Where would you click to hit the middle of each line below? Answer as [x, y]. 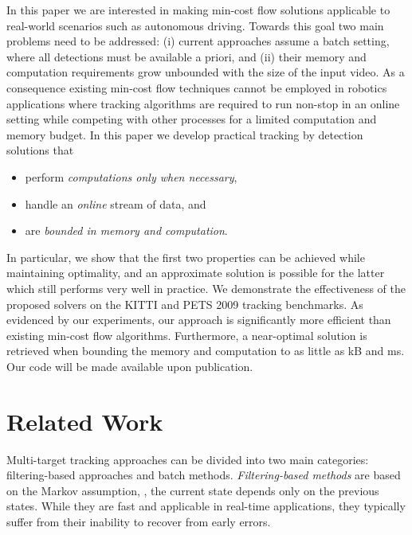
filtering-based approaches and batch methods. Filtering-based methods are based [204, 475]
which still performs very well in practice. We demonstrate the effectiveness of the [206, 288]
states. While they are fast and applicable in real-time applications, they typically [206, 506]
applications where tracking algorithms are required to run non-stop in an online [203, 103]
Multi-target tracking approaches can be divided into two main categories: [188, 459]
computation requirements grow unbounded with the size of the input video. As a [206, 72]
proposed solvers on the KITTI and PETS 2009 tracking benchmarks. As [185, 304]
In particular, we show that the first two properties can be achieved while [186, 257]
